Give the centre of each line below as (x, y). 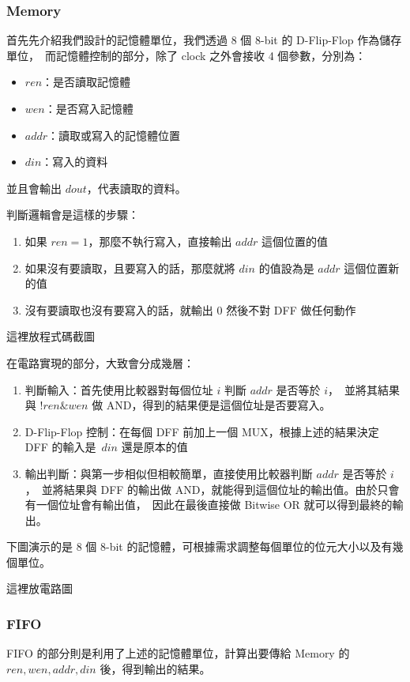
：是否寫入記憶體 (89, 108)
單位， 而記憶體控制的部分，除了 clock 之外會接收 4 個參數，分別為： (186, 55)
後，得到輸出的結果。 (155, 668)
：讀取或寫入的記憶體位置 (114, 135)
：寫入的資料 (75, 162)
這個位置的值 (295, 241)
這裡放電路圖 (39, 588)
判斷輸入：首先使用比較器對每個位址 (119, 389)
